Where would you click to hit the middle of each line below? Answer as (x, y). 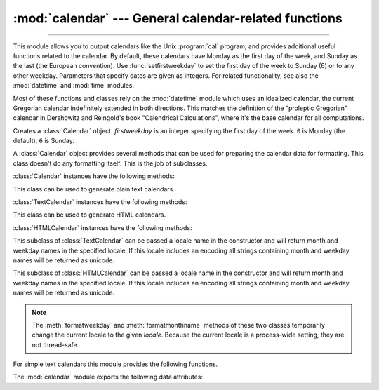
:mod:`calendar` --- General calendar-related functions (178, 18)
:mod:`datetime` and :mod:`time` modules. (74, 86)
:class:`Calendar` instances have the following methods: (94, 176)
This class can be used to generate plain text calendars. (94, 189)
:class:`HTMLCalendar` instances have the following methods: (102, 227)
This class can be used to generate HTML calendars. (89, 215)
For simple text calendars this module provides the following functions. (115, 364)
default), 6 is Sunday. (44, 141)
